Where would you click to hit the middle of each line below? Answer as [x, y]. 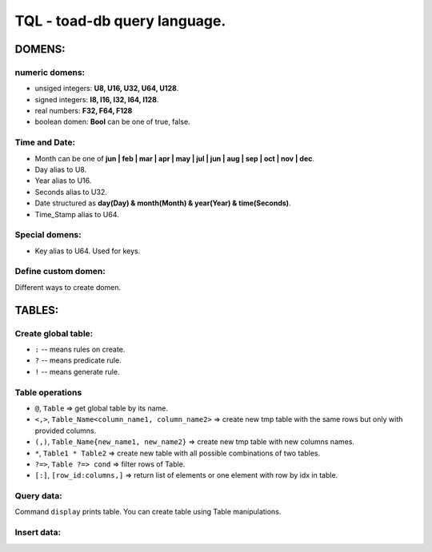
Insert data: [38, 533]
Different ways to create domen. [68, 287]
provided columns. [66, 431]
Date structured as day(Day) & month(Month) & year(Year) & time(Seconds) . [163, 203]
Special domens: [48, 235]
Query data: [39, 496]
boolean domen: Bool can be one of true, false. [113, 122]
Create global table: [54, 333]
